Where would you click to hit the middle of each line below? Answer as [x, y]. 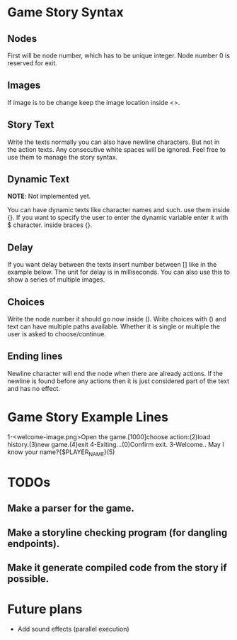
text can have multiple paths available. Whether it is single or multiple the [114, 326]
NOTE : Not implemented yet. [49, 197]
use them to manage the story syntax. [63, 157]
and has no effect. [34, 388]
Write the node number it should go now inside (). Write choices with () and [117, 319]
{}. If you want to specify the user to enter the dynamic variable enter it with [118, 218]
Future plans [45, 609]
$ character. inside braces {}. [50, 225]
